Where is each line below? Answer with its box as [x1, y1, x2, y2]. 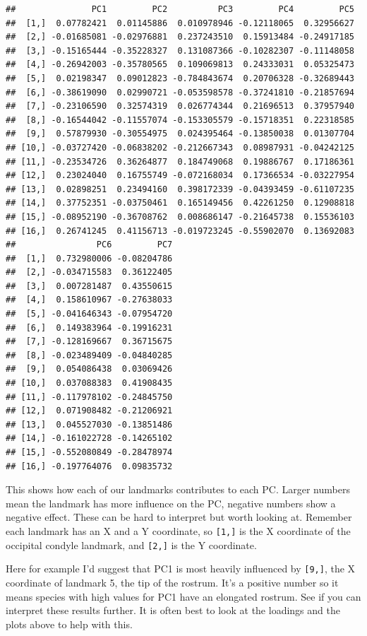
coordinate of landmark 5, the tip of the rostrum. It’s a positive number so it [6, 575, 339, 589]
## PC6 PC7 [6, 240, 173, 250]
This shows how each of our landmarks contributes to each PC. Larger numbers [6, 482, 350, 497]
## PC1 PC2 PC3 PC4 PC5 [6, 4, 354, 14]
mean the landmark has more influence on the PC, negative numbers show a [6, 495, 336, 510]
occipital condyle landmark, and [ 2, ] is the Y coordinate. [6, 537, 257, 552]
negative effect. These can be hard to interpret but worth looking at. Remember [6, 510, 352, 524]
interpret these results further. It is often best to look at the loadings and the [6, 603, 340, 618]
